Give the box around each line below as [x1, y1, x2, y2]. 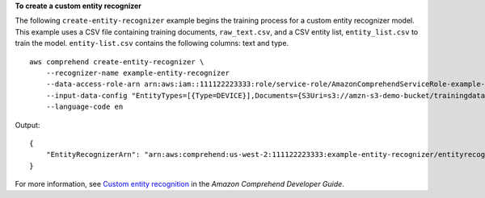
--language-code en [45, 102, 124, 112]
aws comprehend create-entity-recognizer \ [29, 57, 205, 66]
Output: [15, 120, 40, 130]
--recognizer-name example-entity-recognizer [45, 68, 230, 77]
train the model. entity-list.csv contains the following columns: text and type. [15, 39, 289, 48]
